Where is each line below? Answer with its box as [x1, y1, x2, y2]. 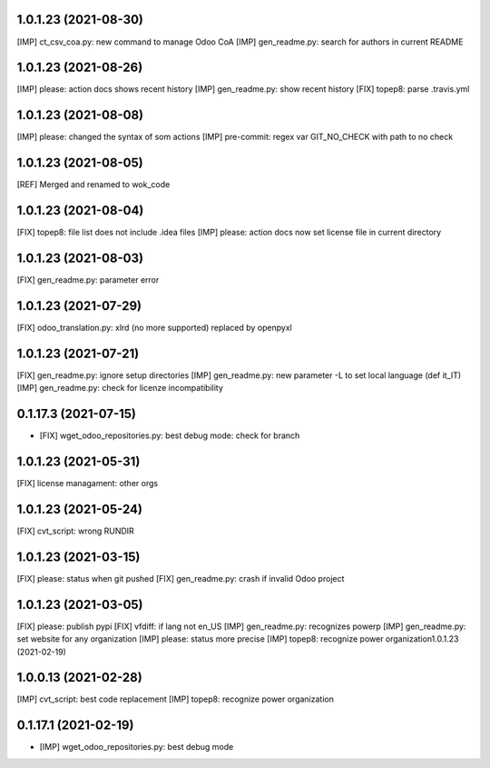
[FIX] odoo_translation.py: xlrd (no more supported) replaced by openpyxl [16, 322, 292, 333]
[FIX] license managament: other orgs [16, 478, 159, 489]
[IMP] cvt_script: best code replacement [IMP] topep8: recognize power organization [16, 693, 335, 704]
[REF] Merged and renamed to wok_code [16, 179, 171, 190]
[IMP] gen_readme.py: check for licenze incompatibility [16, 383, 224, 394]
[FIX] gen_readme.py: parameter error [16, 274, 160, 285]
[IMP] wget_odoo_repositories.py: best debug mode [39, 742, 234, 753]
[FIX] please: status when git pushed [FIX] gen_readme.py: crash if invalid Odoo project [16, 573, 345, 583]
